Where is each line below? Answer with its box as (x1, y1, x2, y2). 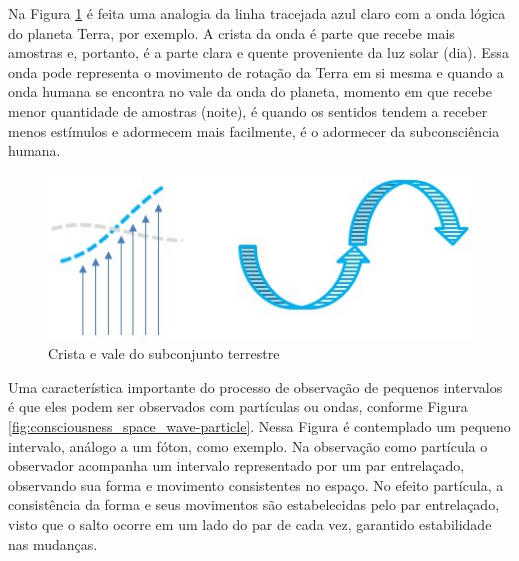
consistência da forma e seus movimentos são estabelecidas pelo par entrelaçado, (8, 494, 500, 515)
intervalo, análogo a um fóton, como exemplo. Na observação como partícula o (8, 435, 488, 456)
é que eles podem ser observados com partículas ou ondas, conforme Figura (8, 396, 468, 417)
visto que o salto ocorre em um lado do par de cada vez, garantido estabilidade (8, 513, 492, 534)
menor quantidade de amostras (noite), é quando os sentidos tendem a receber (8, 100, 488, 121)
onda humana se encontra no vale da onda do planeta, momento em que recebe (8, 81, 492, 102)
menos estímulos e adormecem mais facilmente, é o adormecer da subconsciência (8, 120, 500, 141)
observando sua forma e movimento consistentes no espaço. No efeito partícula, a (8, 474, 504, 495)
